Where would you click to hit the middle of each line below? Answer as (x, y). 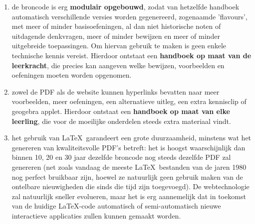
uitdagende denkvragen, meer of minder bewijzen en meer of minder (116, 36)
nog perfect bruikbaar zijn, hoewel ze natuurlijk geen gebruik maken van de (127, 176)
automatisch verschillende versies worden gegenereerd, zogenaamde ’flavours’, (129, 16)
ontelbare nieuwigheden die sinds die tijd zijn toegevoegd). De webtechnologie (130, 186)
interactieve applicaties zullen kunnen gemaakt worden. (96, 215)
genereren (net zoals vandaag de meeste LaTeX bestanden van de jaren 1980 (129, 167)
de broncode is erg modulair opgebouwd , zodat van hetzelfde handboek (126, 6)
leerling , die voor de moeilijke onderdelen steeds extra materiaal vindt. (121, 121)
